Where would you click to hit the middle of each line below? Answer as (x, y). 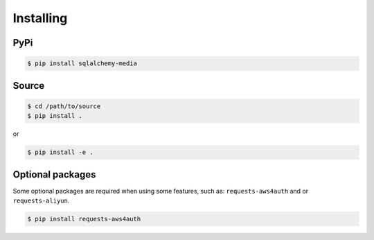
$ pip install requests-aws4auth (84, 219)
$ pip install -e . (60, 152)
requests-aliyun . (41, 200)
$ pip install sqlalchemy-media (82, 63)
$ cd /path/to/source (64, 106)
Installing (40, 18)
